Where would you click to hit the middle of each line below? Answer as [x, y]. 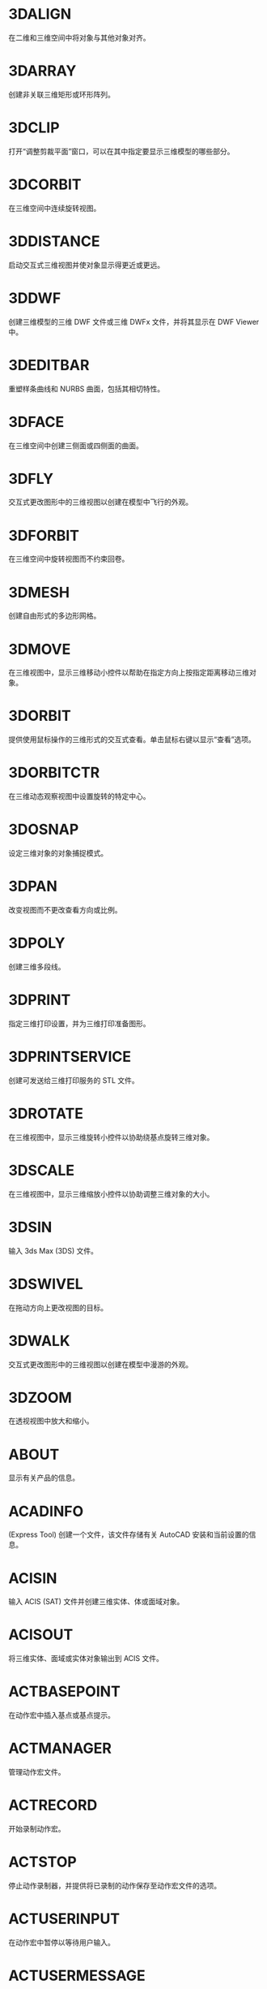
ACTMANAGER [60, 1748]
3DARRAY [42, 71]
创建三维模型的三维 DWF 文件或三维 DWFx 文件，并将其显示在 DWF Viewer [134, 321]
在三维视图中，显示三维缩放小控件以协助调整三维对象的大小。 [111, 1193]
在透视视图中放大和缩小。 [51, 1421]
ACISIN [33, 1578]
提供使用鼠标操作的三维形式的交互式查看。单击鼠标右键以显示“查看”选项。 [132, 740]
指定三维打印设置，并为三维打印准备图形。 [79, 1023]
